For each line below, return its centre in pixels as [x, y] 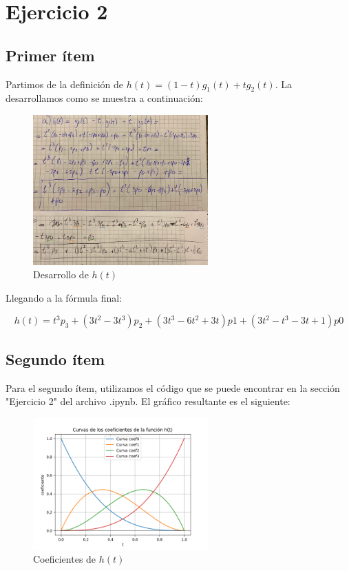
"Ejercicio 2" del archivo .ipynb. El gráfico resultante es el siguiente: [148, 401]
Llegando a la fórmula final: [64, 297]
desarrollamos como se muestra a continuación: [104, 98]
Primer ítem [50, 55]
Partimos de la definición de [65, 84]
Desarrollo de [61, 274]
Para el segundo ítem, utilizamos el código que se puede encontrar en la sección [173, 387]
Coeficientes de [65, 559]
